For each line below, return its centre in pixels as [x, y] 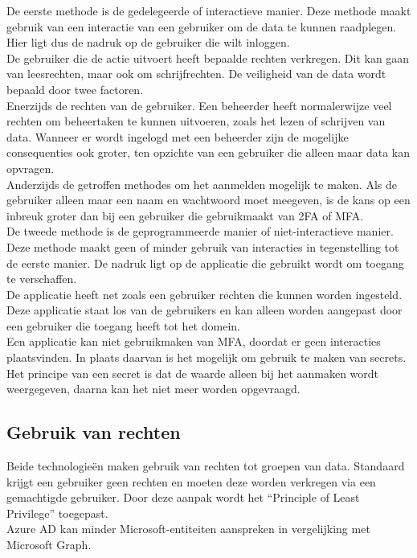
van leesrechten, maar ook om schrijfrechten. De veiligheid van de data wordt [196, 74]
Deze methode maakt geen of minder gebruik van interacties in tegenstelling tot [203, 246]
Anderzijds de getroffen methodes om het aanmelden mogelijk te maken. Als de [202, 184]
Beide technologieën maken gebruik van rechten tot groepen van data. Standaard [206, 466]
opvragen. [31, 168]
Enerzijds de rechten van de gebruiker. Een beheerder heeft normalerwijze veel [199, 105]
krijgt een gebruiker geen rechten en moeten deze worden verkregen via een [191, 481]
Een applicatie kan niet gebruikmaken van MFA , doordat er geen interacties [194, 341]
